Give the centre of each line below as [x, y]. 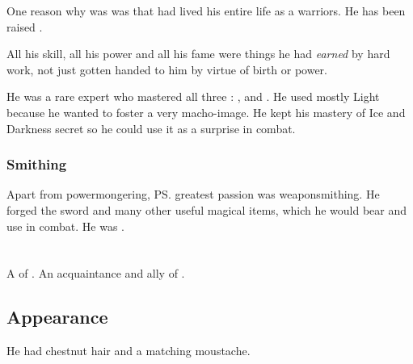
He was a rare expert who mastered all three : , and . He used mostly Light [193, 96]
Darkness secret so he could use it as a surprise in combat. [151, 128]
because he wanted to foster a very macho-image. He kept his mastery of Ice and [206, 112]
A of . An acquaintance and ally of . [96, 273]
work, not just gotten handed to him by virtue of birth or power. [167, 69]
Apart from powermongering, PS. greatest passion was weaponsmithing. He [193, 194]
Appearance [57, 317]
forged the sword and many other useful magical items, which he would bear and [207, 209]
